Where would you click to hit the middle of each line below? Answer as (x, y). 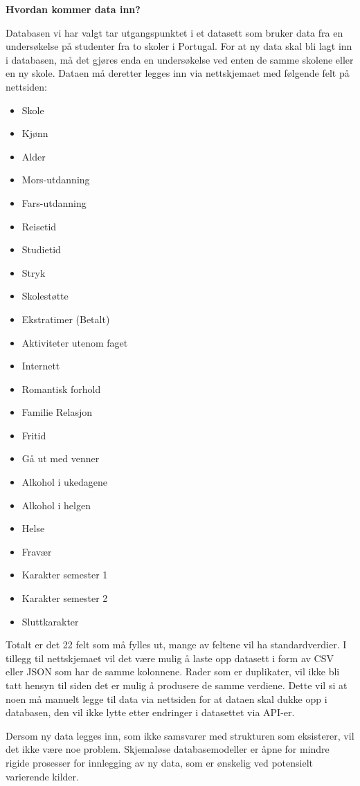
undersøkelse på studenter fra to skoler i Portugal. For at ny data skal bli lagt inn (179, 46)
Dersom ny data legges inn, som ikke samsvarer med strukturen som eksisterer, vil (180, 735)
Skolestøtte (45, 296)
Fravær (37, 551)
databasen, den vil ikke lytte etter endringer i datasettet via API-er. (150, 712)
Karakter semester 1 (65, 575)
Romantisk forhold (61, 389)
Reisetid (39, 226)
